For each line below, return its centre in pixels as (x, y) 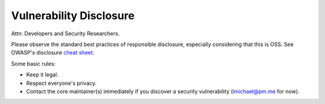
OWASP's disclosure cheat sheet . (53, 53)
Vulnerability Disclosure (73, 16)
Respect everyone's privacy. (61, 83)
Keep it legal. (42, 75)
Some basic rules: (33, 63)
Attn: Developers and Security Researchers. (65, 33)
